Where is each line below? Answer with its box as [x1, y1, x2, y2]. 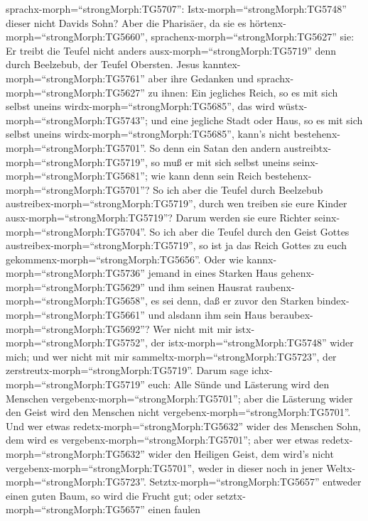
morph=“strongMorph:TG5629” [6, 279, 145, 294]
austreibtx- [283, 140, 332, 155]
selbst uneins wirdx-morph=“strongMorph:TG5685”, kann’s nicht [6, 126, 291, 141]
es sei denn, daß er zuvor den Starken [151, 293, 314, 308]
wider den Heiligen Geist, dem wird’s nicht [148, 446, 334, 461]
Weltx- [326, 460, 356, 475]
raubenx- [256, 279, 295, 294]
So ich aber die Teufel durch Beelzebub [153, 182, 323, 197]
